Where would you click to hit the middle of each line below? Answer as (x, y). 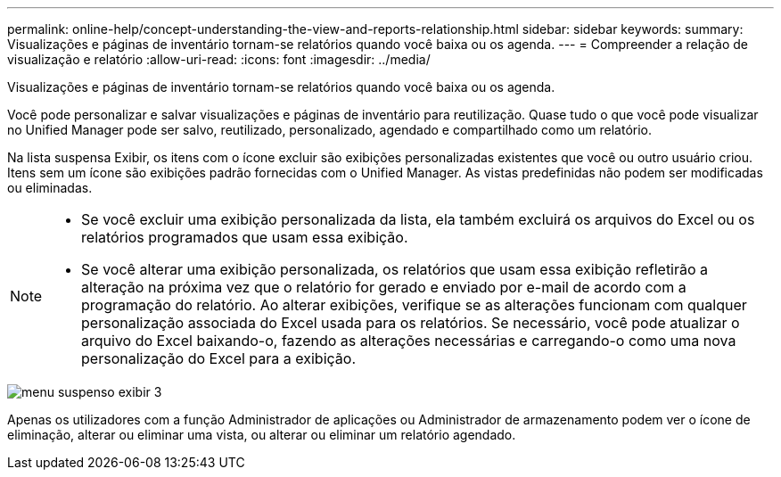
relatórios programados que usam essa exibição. (245, 237)
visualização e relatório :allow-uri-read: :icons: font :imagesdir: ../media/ (219, 59)
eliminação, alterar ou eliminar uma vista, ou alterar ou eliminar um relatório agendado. (262, 435)
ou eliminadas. (50, 188)
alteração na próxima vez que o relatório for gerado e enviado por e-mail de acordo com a (384, 287)
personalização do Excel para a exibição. (219, 358)
